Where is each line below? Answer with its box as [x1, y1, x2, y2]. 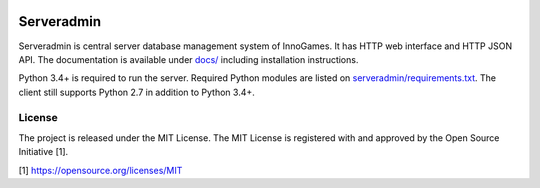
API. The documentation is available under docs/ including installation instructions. [18, 53, 359, 65]
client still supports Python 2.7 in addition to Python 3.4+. [18, 86, 255, 98]
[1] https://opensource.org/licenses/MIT [18, 164, 183, 176]
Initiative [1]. [18, 146, 69, 158]
